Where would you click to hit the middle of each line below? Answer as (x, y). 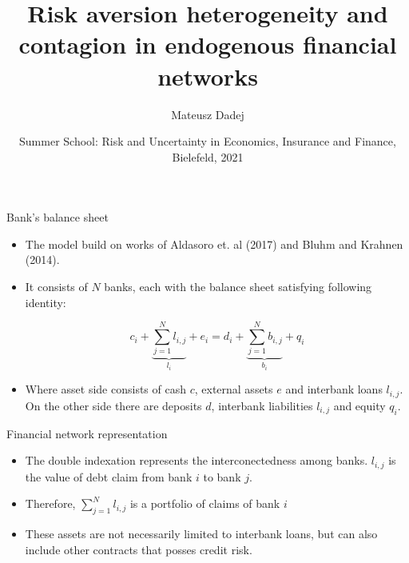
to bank (222, 476)
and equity (359, 405)
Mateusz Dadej (208, 114)
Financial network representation (87, 433)
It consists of (56, 287)
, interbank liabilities (262, 405)
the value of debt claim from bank (109, 476)
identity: (46, 302)
